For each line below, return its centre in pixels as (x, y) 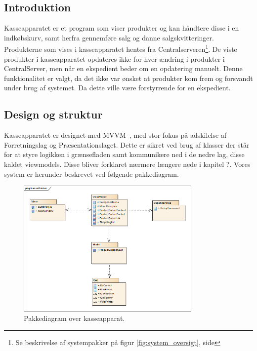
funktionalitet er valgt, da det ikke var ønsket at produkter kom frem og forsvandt (128, 78)
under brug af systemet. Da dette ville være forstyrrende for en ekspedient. (117, 88)
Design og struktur (53, 114)
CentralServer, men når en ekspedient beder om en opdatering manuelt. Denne (123, 68)
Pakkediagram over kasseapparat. (74, 318)
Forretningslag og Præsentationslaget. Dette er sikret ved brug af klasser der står (127, 144)
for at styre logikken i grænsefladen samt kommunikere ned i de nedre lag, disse (124, 154)
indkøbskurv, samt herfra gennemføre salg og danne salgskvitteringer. (109, 37)
